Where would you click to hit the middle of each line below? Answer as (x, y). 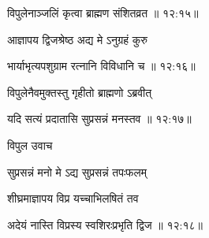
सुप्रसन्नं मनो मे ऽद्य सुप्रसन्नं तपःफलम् (77, 171)
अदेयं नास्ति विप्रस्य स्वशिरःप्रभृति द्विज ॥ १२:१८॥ (105, 224)
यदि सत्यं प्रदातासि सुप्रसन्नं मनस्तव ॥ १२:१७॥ (99, 119)
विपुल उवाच (30, 145)
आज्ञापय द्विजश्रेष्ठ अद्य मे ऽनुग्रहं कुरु (77, 39)
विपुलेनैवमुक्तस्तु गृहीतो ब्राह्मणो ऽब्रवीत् (80, 92)
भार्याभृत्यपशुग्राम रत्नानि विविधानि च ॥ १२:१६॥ (101, 66)
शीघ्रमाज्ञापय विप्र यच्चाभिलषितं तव (73, 198)
